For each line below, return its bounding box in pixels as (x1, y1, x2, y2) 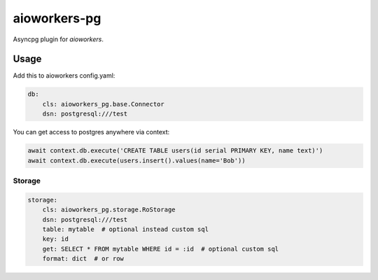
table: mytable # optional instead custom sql (42, 225, 209, 233)
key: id (42, 235, 69, 243)
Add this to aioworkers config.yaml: (13, 71, 115, 80)
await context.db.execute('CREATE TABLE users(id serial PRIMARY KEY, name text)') (27, 147, 323, 155)
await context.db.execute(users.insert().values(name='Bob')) (27, 156, 246, 164)
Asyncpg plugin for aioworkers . (13, 35, 104, 43)
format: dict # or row (42, 255, 124, 262)
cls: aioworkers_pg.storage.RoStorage (42, 206, 176, 213)
